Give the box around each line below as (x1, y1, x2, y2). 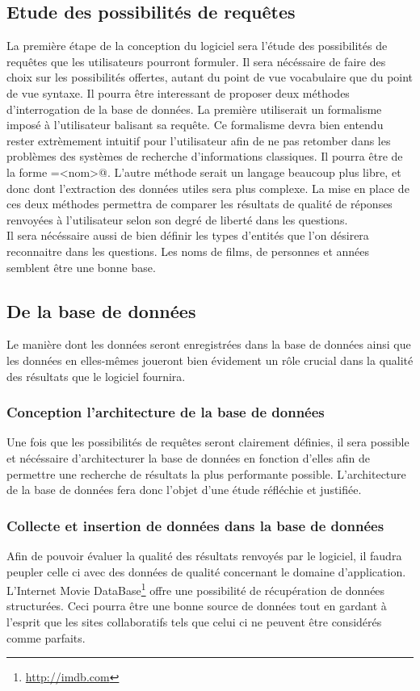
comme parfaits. (6, 629, 86, 646)
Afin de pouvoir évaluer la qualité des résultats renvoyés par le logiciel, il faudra (6, 547, 402, 563)
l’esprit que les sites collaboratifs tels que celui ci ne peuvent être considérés (6, 613, 382, 630)
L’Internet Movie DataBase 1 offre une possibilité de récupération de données (6, 580, 385, 598)
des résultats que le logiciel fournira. (6, 367, 186, 384)
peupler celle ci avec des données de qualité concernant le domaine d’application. (6, 563, 406, 580)
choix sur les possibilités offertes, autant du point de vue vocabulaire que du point (6, 69, 414, 86)
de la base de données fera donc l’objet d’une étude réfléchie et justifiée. (6, 481, 362, 498)
